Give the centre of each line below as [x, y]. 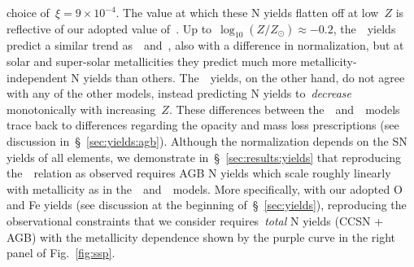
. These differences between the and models [284, 109]
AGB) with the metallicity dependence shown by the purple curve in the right [201, 236]
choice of [28, 12]
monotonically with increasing [81, 109]
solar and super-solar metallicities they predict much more [152, 61]
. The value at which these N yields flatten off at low [247, 12]
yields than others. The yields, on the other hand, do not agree [244, 77]
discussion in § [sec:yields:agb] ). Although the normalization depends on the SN [207, 140]
